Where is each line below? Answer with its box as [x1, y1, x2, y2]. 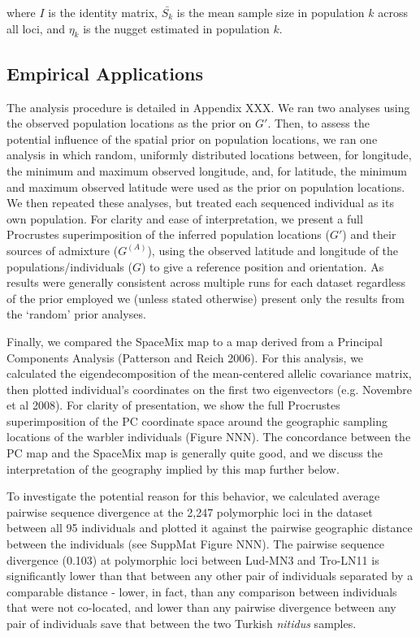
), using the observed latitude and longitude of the [147, 241, 399, 258]
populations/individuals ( [6, 258, 132, 275]
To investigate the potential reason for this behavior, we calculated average [6, 487, 380, 505]
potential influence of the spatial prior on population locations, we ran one [6, 130, 378, 147]
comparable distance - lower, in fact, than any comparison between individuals [6, 583, 397, 600]
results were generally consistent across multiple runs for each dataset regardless [6, 274, 406, 291]
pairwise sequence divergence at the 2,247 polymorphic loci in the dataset [6, 503, 373, 520]
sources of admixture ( [6, 241, 119, 258]
